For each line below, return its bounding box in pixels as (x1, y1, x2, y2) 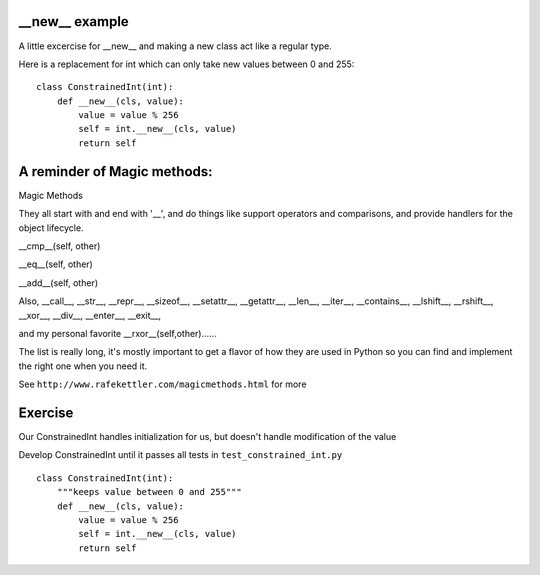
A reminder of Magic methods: (18, 163, 214, 180)
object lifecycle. (18, 221, 84, 234)
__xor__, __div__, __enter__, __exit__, (18, 309, 162, 321)
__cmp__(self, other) (18, 240, 101, 252)
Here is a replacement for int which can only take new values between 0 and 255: (18, 58, 355, 70)
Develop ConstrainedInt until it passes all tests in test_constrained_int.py (18, 449, 343, 461)
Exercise (18, 404, 74, 421)
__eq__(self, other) (18, 258, 94, 270)
